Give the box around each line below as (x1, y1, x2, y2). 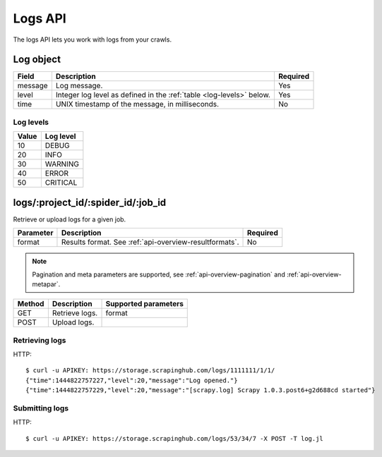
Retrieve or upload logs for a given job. (13, 215, 126, 224)
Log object (13, 54, 61, 66)
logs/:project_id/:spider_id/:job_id (13, 196, 167, 208)
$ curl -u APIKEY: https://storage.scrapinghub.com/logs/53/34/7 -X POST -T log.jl (25, 434, 324, 442)
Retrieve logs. (52, 308, 98, 318)
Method (17, 299, 44, 309)
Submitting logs (13, 403, 69, 413)
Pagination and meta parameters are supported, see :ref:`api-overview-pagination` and (32, 270, 285, 279)
